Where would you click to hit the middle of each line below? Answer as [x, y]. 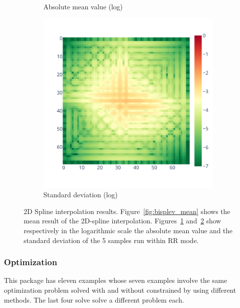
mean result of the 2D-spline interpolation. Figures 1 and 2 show [122, 221]
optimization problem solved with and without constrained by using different [120, 290]
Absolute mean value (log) [83, 6]
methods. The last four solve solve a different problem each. [94, 299]
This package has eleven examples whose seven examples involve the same [116, 280]
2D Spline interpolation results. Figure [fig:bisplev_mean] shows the [127, 211]
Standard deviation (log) [81, 195]
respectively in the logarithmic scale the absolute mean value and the [128, 230]
